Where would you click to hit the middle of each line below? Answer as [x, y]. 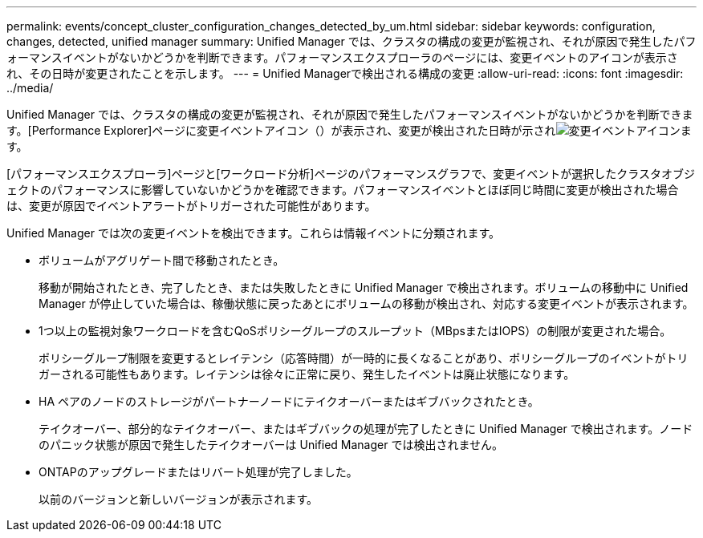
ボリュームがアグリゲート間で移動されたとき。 [162, 260]
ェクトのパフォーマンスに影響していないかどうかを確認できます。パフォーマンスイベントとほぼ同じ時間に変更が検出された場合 [343, 190]
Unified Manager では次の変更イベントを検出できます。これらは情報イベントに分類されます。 [254, 233]
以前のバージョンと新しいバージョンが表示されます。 [179, 499]
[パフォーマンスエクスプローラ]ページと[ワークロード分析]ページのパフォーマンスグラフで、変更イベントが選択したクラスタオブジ [351, 174]
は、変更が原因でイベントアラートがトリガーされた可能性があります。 [191, 206]
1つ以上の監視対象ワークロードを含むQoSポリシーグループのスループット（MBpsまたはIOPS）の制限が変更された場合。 [355, 331]
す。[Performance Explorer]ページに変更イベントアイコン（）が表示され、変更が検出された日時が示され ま [349, 130]
